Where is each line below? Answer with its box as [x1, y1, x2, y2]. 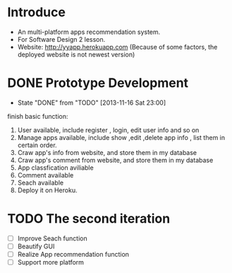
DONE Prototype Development [7, 75, 189, 91]
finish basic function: [7, 112, 68, 120]
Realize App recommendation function [17, 250, 129, 258]
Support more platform [17, 258, 85, 266]
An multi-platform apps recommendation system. [17, 28, 161, 36]
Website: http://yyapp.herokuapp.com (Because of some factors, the [17, 42, 218, 51]
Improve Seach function [17, 234, 87, 243]
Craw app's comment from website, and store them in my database [17, 156, 214, 164]
